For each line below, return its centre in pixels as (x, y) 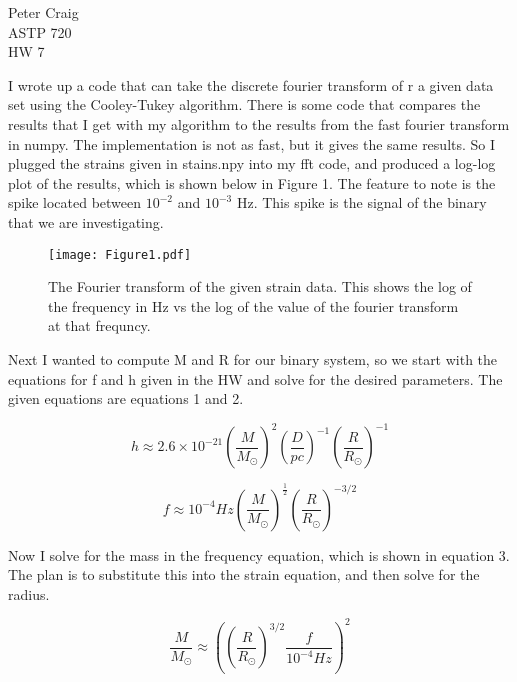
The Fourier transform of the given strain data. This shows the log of (260, 286)
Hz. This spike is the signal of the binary (361, 202)
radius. (29, 593)
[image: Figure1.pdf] (120, 254)
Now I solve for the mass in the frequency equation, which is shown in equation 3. (259, 554)
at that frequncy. (99, 325)
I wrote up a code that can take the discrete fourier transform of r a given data (251, 84)
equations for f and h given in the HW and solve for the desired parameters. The (255, 378)
